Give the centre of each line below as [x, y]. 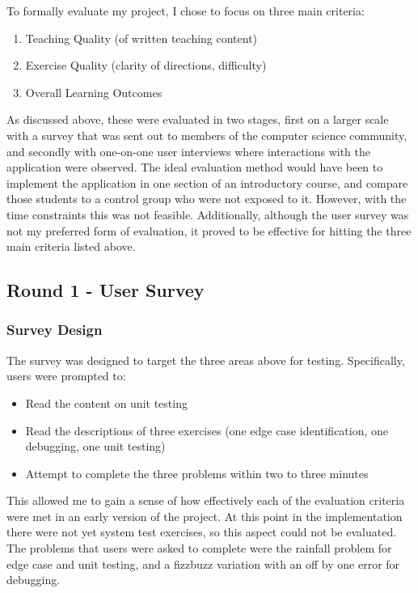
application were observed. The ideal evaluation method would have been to [195, 167]
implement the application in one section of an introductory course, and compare [207, 182]
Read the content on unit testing [106, 402]
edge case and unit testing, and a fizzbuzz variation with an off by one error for [203, 563]
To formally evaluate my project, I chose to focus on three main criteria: [186, 11]
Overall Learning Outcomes [94, 92]
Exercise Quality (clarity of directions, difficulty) [146, 65]
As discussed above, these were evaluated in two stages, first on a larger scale [198, 119]
